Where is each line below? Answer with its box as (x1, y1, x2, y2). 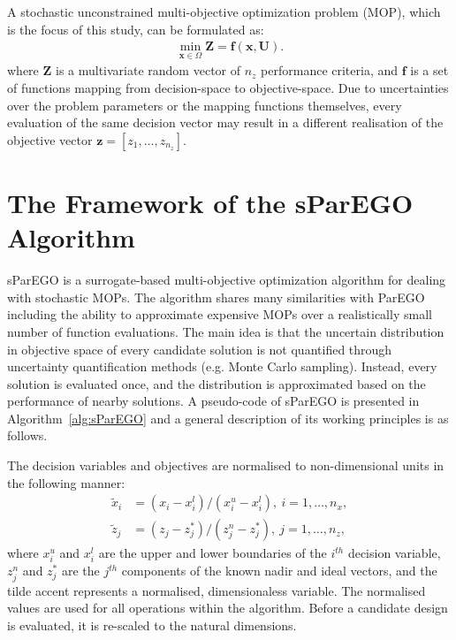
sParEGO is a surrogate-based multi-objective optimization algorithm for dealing (7, 270, 446, 289)
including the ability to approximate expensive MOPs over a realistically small (7, 305, 432, 324)
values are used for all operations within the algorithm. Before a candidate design (7, 598, 448, 617)
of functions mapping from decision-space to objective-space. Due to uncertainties (7, 79, 449, 97)
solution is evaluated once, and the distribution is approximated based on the (7, 374, 426, 392)
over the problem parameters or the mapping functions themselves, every (7, 95, 402, 114)
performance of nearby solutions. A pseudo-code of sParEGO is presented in (7, 392, 420, 410)
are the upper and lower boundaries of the (98, 544, 327, 562)
